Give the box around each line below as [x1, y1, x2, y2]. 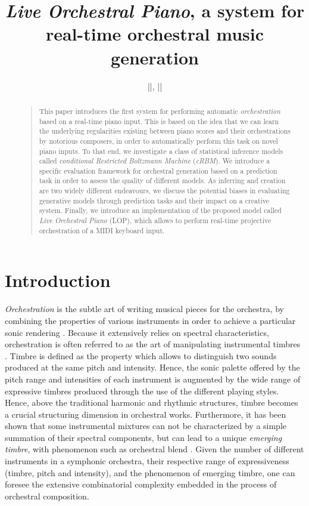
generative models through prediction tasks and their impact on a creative [39, 195, 270, 205]
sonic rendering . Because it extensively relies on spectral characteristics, [5, 326, 269, 338]
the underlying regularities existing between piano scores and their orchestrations [39, 126, 291, 136]
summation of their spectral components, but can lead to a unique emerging [5, 431, 282, 443]
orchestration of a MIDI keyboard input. [39, 225, 165, 235]
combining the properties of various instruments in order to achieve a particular [5, 314, 296, 326]
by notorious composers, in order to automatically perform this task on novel [39, 135, 278, 146]
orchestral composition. [5, 489, 89, 502]
